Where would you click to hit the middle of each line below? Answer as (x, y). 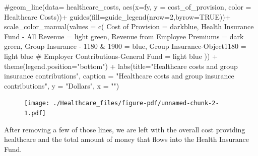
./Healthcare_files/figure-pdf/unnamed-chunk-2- (136, 103)
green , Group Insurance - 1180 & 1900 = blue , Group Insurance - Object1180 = (125, 46)
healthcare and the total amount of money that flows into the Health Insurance (126, 139)
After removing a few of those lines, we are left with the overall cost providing (125, 129)
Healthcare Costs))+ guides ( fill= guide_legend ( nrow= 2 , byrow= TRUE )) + (117, 16)
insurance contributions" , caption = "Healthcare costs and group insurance (119, 76)
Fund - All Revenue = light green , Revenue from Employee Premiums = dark (124, 36)
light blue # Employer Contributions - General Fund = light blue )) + (111, 56)
